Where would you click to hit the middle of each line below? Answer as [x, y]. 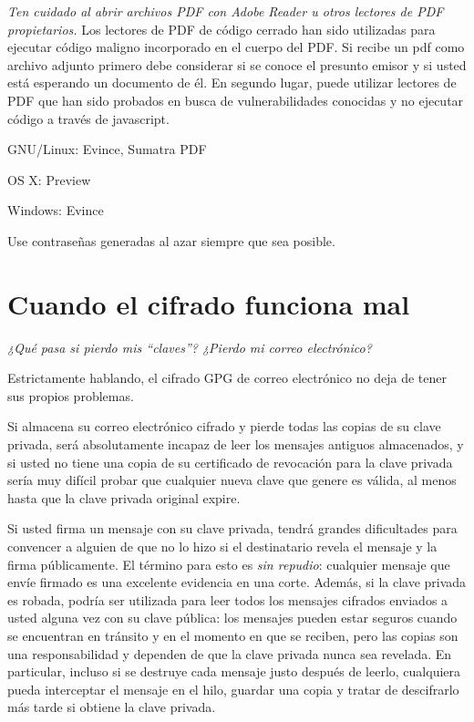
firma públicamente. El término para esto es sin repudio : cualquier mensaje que [229, 564]
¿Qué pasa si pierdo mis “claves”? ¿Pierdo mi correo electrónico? [190, 347]
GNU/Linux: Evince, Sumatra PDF [107, 149]
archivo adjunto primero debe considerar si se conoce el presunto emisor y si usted [237, 64]
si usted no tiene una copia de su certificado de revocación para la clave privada [230, 462]
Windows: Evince [56, 210]
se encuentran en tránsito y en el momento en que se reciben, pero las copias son [233, 635]
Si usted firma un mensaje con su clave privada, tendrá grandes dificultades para [232, 528]
